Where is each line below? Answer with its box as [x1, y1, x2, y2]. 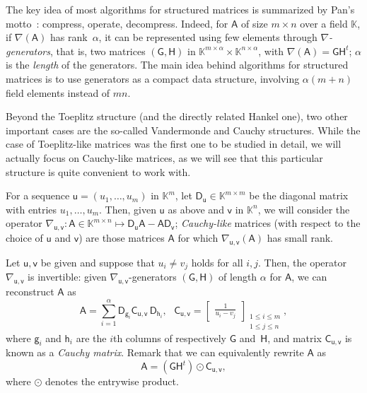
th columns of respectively [112, 330, 226, 345]
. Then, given [99, 201, 156, 216]
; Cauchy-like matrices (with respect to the [175, 216, 361, 230]
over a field [300, 16, 348, 30]
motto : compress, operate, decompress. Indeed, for [6, 16, 228, 30]
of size [240, 16, 268, 30]
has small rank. [267, 230, 333, 245]
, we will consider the [257, 201, 350, 216]
